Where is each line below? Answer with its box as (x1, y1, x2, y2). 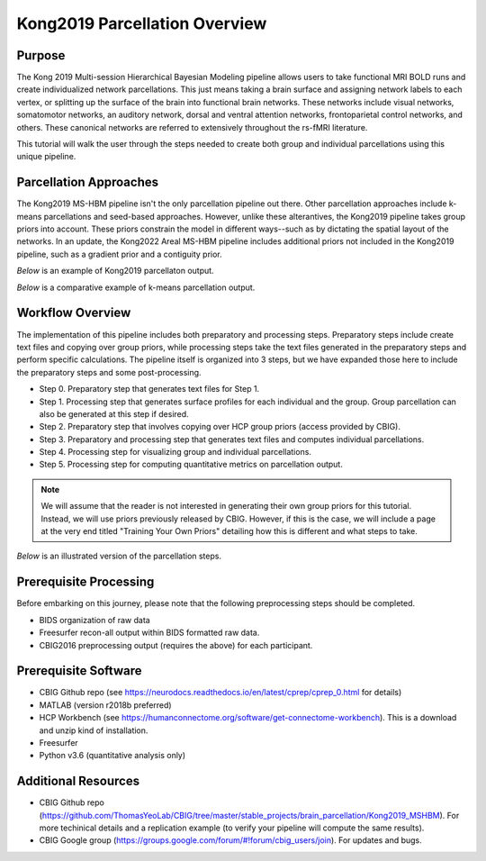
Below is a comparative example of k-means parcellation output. (16, 282, 256, 293)
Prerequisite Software (16, 663, 142, 679)
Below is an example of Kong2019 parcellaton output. (16, 266, 215, 276)
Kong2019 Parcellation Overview (16, 14, 267, 33)
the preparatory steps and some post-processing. (16, 367, 202, 377)
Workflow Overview (16, 305, 131, 321)
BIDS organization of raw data (39, 614, 150, 625)
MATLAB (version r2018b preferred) (39, 699, 172, 711)
